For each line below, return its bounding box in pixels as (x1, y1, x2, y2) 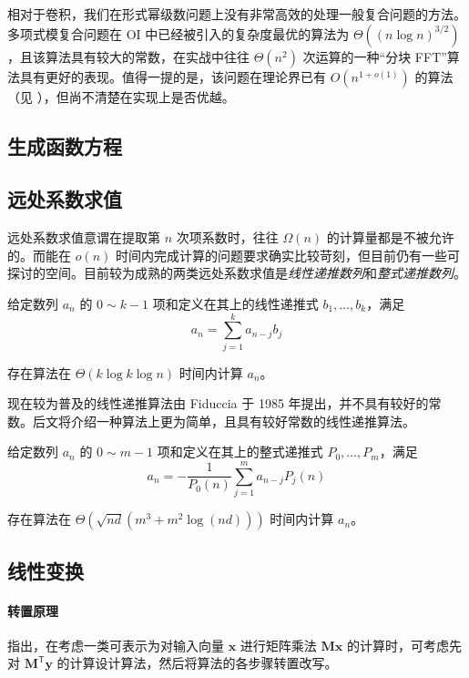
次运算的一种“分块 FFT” (302, 46, 447, 66)
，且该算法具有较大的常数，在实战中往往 (7, 46, 250, 66)
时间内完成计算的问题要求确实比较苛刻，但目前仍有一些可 (116, 245, 461, 264)
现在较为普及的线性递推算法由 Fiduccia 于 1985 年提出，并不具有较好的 (7, 394, 429, 413)
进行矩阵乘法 (240, 635, 317, 654)
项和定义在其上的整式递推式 (157, 442, 323, 461)
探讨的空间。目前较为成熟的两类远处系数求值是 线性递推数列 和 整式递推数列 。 (7, 263, 466, 282)
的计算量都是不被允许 (326, 228, 454, 247)
